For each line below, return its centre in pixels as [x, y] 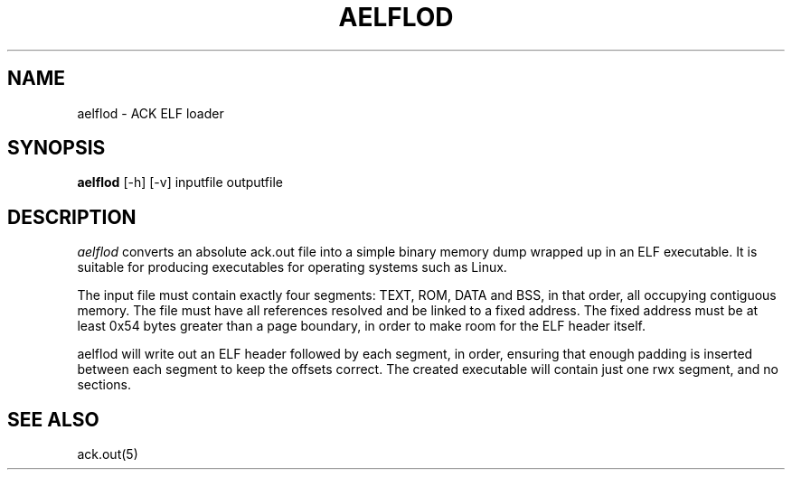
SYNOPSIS [57, 148]
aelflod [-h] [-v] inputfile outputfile [180, 182]
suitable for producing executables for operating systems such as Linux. [292, 267]
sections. [104, 385]
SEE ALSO [53, 419]
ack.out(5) [108, 454]
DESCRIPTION [72, 217]
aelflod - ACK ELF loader [151, 113]
